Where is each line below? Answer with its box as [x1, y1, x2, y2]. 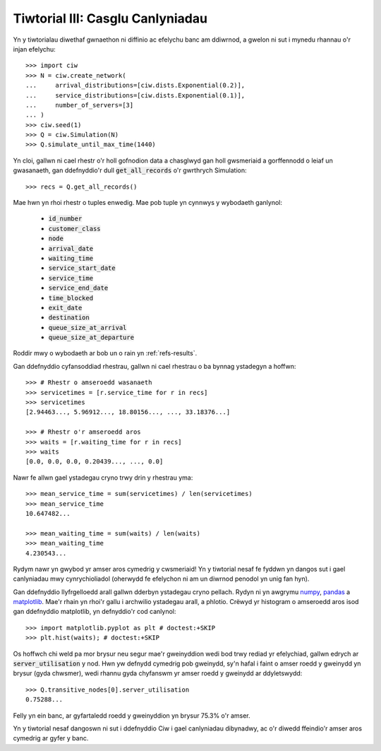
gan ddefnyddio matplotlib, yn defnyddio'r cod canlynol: [13, 608, 176, 616]
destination [48, 314, 90, 321]
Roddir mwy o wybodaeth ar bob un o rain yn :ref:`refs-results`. [13, 349, 198, 357]
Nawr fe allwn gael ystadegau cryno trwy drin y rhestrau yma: [13, 473, 193, 482]
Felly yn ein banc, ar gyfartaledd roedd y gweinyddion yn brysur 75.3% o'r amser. [13, 711, 250, 720]
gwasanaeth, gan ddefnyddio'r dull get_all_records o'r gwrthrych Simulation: [13, 166, 247, 175]
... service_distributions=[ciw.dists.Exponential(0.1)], [25, 91, 246, 99]
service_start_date [48, 264, 116, 272]
